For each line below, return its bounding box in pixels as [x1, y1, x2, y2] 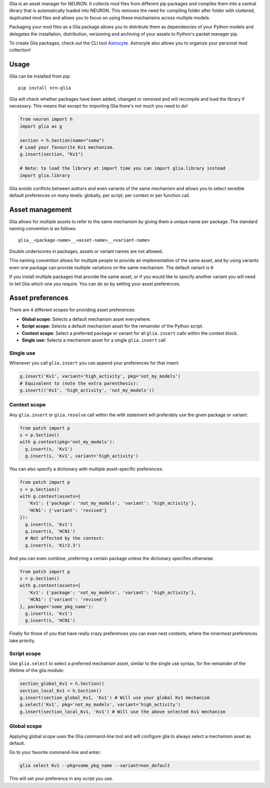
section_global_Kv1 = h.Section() [19, 681, 104, 686]
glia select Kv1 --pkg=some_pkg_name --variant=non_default [19, 763, 170, 768]
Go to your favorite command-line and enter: [9, 749, 101, 755]
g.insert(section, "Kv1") [19, 152, 83, 157]
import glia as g [19, 123, 62, 129]
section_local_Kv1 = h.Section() [19, 688, 102, 693]
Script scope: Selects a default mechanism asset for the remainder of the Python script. [21, 323, 203, 329]
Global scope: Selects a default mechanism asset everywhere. [21, 316, 151, 322]
